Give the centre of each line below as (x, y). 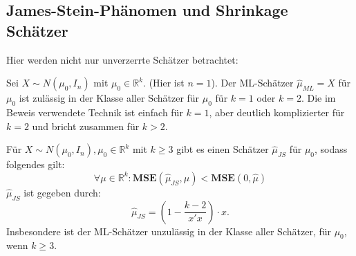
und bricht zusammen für (86, 126)
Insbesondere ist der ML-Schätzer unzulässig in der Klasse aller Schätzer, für (169, 231)
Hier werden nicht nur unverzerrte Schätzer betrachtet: (122, 59)
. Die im (318, 98)
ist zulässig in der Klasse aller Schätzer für (109, 98)
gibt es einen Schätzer (223, 149)
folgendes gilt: (36, 164)
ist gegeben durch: (62, 192)
